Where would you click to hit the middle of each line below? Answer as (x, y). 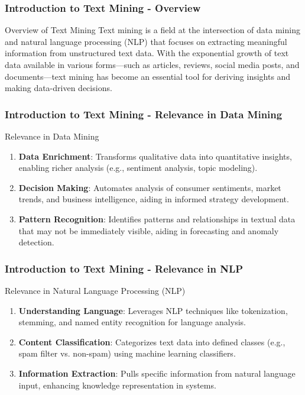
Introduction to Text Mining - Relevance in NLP (124, 268)
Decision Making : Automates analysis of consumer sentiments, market (150, 187)
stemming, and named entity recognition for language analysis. (132, 322)
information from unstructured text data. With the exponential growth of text (147, 53)
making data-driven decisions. (59, 88)
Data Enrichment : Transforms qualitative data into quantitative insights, (155, 156)
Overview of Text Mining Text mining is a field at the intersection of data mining (152, 30)
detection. (36, 242)
